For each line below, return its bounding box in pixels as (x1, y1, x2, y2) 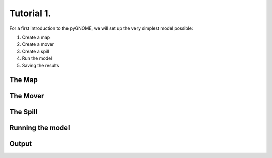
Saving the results (22, 62, 59, 68)
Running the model (9, 124, 70, 132)
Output (9, 140, 32, 148)
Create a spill (22, 48, 49, 54)
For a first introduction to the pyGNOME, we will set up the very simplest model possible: (9, 25, 193, 31)
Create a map (22, 34, 50, 40)
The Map (9, 75, 38, 84)
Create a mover (22, 41, 54, 47)
